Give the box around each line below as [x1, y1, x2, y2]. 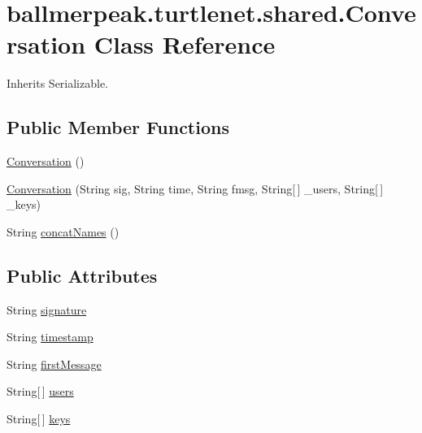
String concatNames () [7, 223, 120, 240]
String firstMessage [7, 355, 102, 372]
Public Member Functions [7, 115, 229, 140]
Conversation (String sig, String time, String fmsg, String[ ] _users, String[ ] [7, 180, 384, 197]
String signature [7, 301, 87, 318]
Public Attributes [7, 262, 158, 288]
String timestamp [7, 328, 94, 345]
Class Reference [94, 28, 276, 61]
